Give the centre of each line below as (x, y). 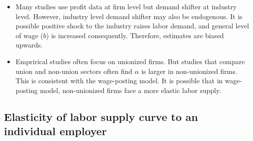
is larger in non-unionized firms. (189, 71)
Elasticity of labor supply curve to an (101, 116)
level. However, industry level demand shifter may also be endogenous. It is (129, 16)
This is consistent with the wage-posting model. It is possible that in (119, 81)
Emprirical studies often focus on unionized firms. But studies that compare (130, 61)
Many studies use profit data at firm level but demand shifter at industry (126, 6)
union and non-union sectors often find (74, 71)
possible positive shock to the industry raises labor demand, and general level (132, 26)
